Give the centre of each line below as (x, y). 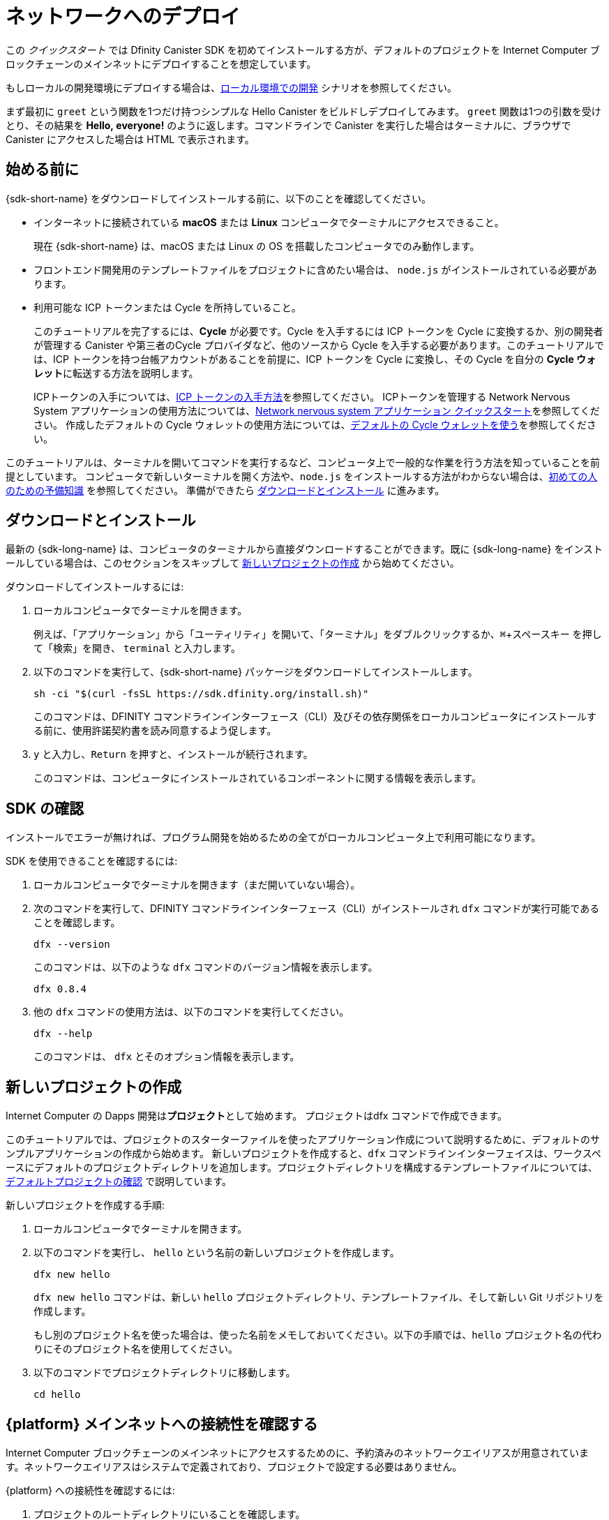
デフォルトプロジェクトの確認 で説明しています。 (119, 1182)
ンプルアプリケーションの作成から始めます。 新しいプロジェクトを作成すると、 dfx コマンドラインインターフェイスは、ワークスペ (303, 1154)
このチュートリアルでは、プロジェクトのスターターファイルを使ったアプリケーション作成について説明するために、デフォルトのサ (303, 1140)
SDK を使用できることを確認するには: (92, 861)
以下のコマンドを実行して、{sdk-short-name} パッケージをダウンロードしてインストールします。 (256, 672)
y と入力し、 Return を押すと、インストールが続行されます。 (173, 754)
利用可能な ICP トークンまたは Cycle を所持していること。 (167, 307)
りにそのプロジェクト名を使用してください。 (136, 1349)
